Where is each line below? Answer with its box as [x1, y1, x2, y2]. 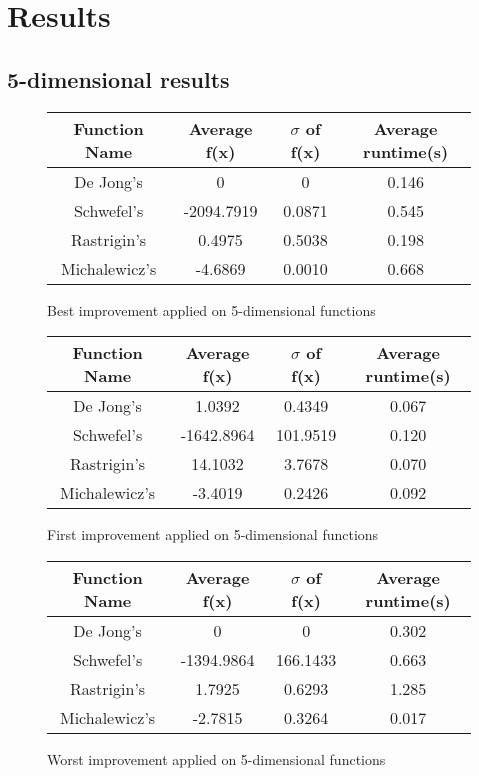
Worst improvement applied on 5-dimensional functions [47, 748, 386, 769]
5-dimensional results [7, 63, 230, 94]
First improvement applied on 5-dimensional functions [47, 524, 379, 545]
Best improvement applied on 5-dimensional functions [47, 299, 376, 320]
